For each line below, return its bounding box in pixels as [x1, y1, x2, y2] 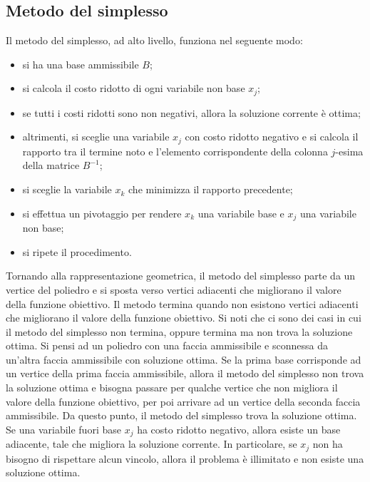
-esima [335, 143, 364, 158]
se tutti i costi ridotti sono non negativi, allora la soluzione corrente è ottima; [22, 105, 361, 120]
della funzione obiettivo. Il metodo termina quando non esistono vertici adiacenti [6, 296, 359, 311]
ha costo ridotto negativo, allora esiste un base [137, 421, 341, 436]
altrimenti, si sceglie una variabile [22, 129, 170, 144]
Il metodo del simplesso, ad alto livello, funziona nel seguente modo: [6, 33, 303, 48]
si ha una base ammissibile [22, 56, 139, 71]
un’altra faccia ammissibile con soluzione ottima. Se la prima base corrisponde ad [6, 352, 361, 366]
